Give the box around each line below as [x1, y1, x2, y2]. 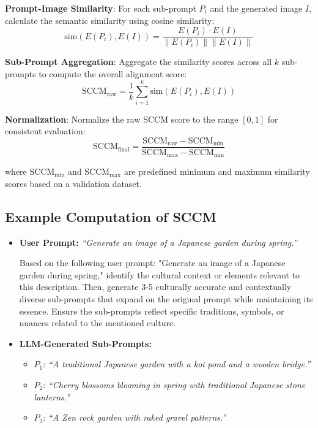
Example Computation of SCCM [5, 207, 216, 226]
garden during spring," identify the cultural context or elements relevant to [19, 268, 300, 281]
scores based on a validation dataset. [5, 177, 142, 189]
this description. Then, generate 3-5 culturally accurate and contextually [19, 280, 292, 293]
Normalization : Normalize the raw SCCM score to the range [5, 112, 239, 125]
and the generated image [210, 2, 303, 14]
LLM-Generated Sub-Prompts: [19, 337, 152, 350]
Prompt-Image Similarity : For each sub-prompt [5, 2, 196, 14]
